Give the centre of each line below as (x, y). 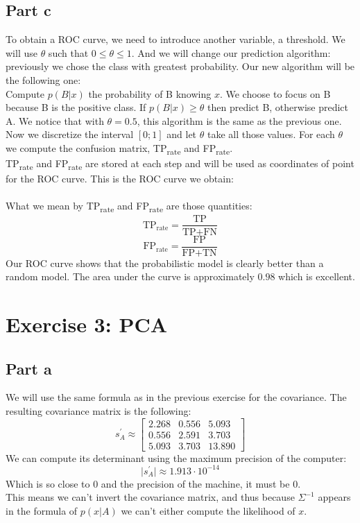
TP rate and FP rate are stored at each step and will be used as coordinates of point (180, 164)
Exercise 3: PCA (86, 324)
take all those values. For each (271, 134)
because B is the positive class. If (76, 107)
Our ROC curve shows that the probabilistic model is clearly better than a (165, 263)
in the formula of (42, 510)
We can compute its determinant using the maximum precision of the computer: (176, 457)
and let (182, 134)
